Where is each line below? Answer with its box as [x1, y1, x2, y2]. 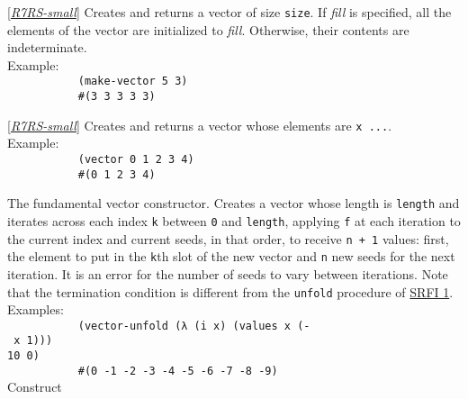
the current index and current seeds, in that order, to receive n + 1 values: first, [7, 229, 449, 248]
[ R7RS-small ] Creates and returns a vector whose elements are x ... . [7, 115, 392, 134]
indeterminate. [7, 38, 87, 57]
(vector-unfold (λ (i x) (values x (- [77, 319, 310, 332]
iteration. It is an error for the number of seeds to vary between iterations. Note [7, 264, 448, 283]
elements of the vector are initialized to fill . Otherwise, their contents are [7, 20, 409, 39]
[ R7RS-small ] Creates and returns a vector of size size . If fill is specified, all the [7, 3, 452, 21]
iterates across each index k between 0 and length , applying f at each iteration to [7, 211, 461, 230]
